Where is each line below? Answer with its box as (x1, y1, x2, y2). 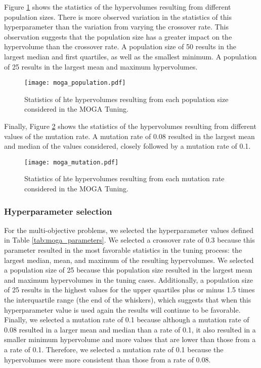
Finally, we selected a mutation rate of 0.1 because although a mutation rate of (4, 314, 249, 325)
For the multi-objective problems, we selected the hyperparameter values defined (4, 224, 253, 235)
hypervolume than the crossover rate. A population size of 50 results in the (4, 41, 237, 52)
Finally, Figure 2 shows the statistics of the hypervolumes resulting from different (4, 121, 256, 131)
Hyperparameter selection (4, 205, 112, 217)
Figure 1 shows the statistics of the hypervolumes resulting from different (4, 2, 231, 12)
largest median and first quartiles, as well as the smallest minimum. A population (4, 51, 257, 61)
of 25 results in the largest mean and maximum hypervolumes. (4, 61, 198, 72)
